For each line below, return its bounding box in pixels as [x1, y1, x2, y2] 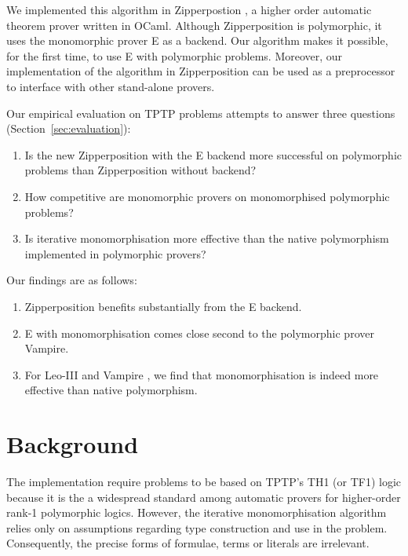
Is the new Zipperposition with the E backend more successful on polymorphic [24, 146, 402, 163]
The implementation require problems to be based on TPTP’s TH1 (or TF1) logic [6, 474, 402, 489]
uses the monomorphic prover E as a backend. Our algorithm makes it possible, [6, 32, 388, 49]
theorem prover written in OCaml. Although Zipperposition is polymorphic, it [6, 16, 382, 33]
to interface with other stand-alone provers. [6, 78, 215, 94]
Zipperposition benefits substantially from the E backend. [24, 298, 302, 314]
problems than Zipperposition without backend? [24, 162, 257, 178]
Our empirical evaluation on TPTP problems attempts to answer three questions [6, 104, 395, 121]
